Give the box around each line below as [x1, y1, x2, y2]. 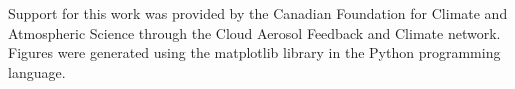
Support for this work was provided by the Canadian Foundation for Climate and [8, 3, 508, 23]
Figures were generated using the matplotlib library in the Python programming [8, 42, 501, 63]
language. [8, 61, 66, 82]
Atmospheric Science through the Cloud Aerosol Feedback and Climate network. [8, 22, 501, 43]
